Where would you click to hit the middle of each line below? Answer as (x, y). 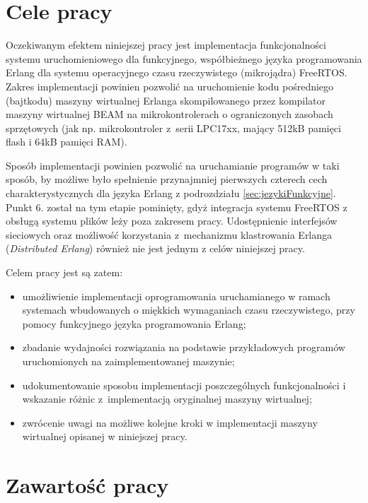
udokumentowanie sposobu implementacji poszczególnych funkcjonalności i (184, 385)
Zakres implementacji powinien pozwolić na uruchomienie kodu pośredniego (170, 86)
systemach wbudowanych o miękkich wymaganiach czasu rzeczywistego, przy (189, 310)
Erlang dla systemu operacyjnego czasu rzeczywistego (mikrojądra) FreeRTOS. (177, 72)
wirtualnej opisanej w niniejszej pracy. (105, 436)
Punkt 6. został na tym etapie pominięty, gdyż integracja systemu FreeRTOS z (177, 207)
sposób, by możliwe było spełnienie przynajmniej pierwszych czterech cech (167, 179)
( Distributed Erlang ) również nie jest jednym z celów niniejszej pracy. (155, 248)
